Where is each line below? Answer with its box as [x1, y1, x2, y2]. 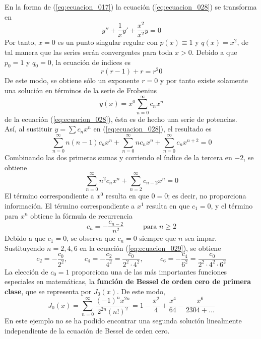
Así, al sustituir [5, 123, 52, 134]
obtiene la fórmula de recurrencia [30, 210, 133, 221]
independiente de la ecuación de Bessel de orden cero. [5, 325, 170, 336]
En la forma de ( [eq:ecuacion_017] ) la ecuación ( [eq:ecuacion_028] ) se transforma [5, 2, 257, 12]
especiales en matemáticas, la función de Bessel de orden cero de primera [5, 276, 251, 287]
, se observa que [67, 233, 115, 243]
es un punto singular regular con [57, 37, 158, 47]
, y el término [211, 200, 253, 211]
